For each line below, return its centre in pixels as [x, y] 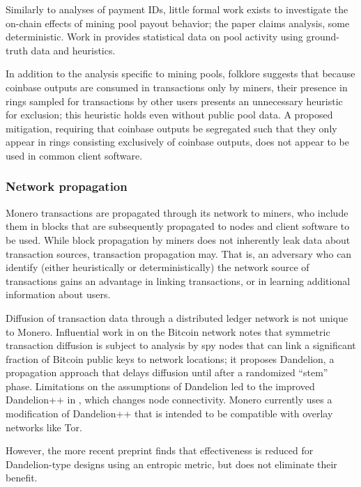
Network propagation [67, 186]
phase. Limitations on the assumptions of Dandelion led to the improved [160, 386]
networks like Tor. [44, 427]
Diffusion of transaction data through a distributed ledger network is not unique [177, 317]
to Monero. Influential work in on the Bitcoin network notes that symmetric [168, 331]
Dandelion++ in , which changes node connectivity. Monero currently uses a [169, 400]
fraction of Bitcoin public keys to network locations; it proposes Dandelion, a [170, 358]
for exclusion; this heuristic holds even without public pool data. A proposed [169, 115]
